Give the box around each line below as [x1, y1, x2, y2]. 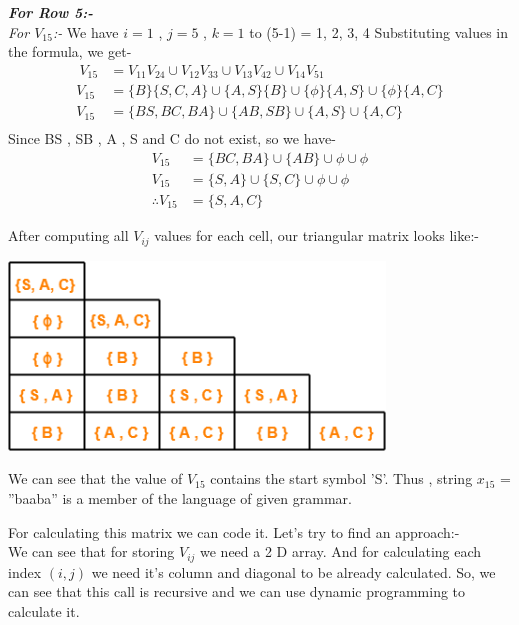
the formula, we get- [8, 41, 132, 62]
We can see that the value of [8, 468, 183, 489]
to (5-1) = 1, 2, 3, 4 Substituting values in [249, 21, 509, 42]
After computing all [8, 225, 129, 246]
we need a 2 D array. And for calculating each [200, 541, 482, 562]
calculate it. [8, 600, 80, 621]
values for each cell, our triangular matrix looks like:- [154, 225, 480, 246]
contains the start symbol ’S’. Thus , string [210, 468, 473, 489]
